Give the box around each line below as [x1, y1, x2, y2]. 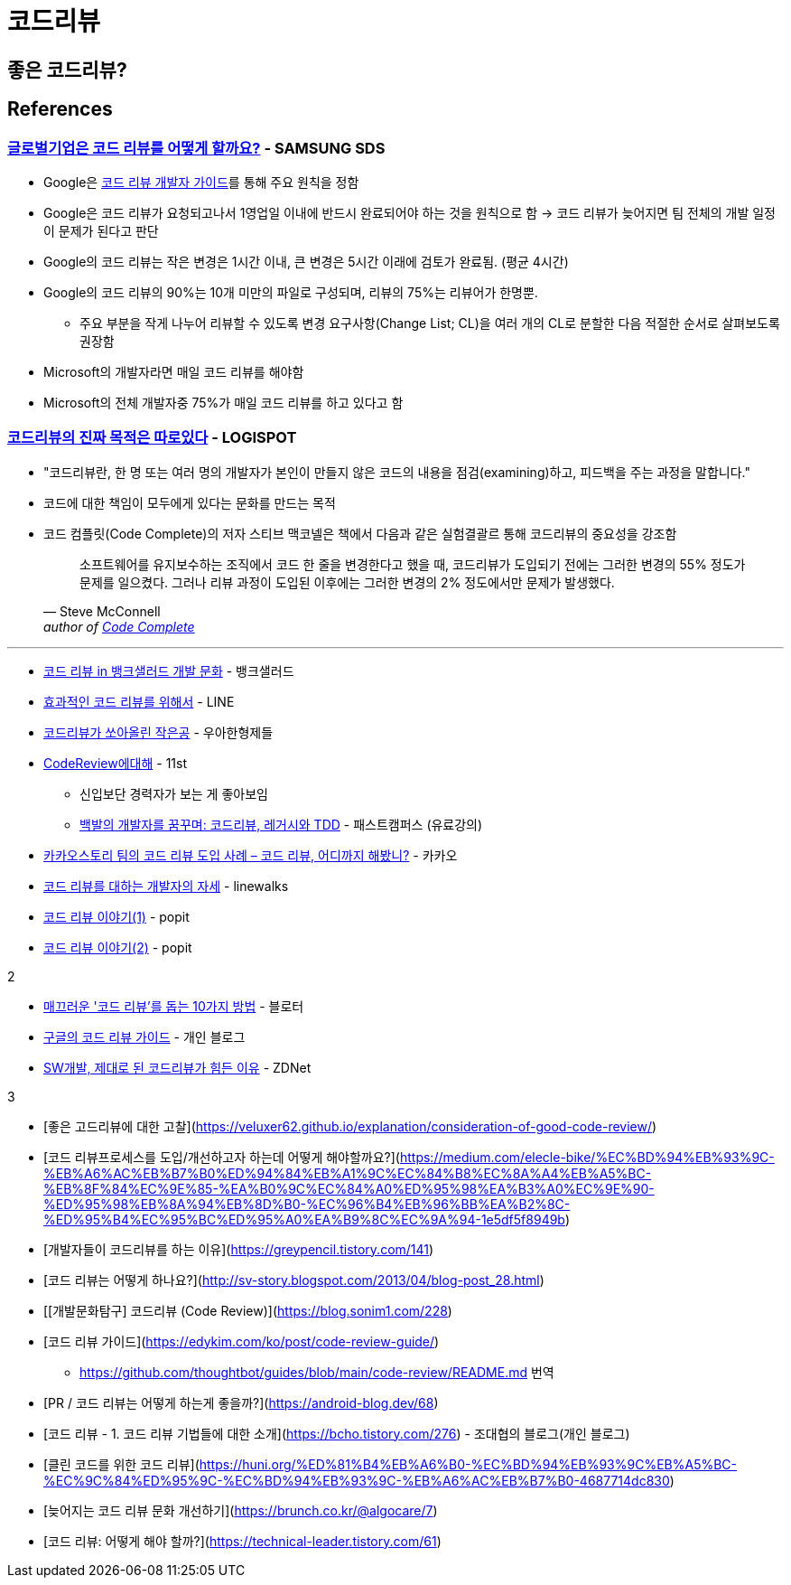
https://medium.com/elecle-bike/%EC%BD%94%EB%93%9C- [399, 1149, 775, 1165]
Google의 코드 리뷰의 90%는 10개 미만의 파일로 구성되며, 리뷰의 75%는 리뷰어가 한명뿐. [43, 284, 538, 300]
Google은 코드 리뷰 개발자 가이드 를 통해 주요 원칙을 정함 [43, 174, 359, 190]
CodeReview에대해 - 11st [43, 755, 188, 771]
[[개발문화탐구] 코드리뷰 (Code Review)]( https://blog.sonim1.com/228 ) [43, 1302, 452, 1318]
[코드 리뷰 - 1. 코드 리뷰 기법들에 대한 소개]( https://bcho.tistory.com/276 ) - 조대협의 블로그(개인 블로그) [43, 1425, 630, 1441]
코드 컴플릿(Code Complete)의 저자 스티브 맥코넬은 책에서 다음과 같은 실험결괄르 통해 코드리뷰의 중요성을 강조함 [43, 525, 677, 541]
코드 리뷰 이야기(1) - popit [43, 908, 190, 924]
